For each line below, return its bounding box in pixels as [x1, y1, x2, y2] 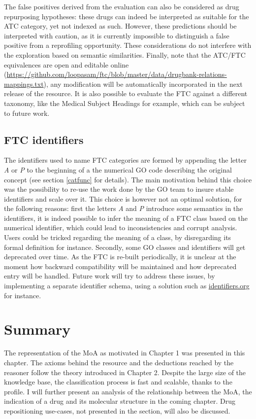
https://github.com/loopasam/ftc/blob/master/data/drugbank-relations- [6, 69, 227, 79]
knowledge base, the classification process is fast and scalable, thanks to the [4, 377, 232, 387]
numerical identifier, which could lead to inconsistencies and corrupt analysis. [4, 222, 237, 233]
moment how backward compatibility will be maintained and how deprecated [4, 261, 237, 271]
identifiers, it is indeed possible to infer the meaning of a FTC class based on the [4, 212, 248, 223]
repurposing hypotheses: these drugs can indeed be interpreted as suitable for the [4, 11, 249, 21]
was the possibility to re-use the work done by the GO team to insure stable [4, 184, 234, 194]
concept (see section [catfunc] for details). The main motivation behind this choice [4, 174, 252, 184]
